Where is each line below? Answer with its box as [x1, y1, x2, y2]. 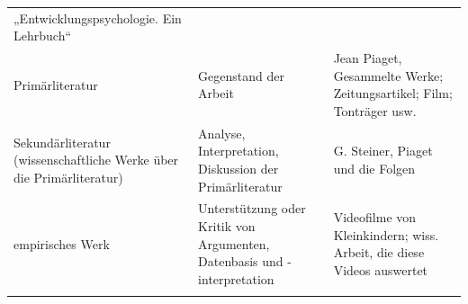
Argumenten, [198, 234, 270, 253]
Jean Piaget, [333, 49, 402, 67]
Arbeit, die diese [333, 243, 425, 262]
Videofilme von [333, 208, 417, 227]
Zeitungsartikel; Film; [333, 84, 453, 103]
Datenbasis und [198, 252, 283, 271]
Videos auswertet [333, 261, 428, 280]
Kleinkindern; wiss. [333, 225, 439, 244]
